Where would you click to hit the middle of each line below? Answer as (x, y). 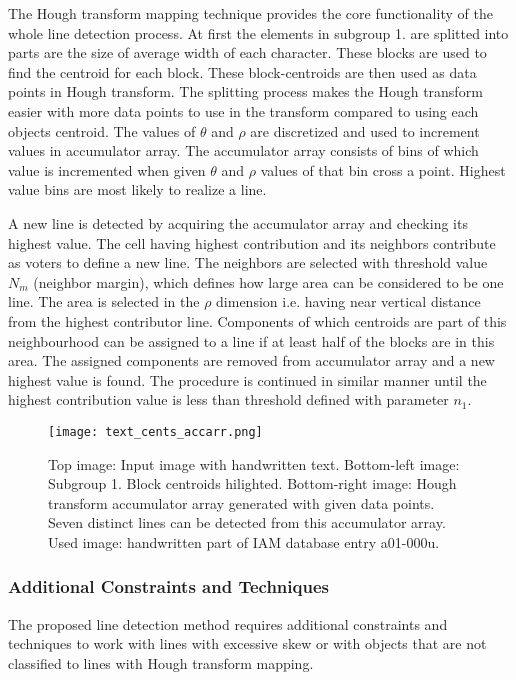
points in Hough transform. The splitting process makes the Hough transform (245, 91)
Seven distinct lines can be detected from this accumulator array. (247, 522)
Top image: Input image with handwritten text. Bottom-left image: (254, 463)
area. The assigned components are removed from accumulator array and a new (251, 360)
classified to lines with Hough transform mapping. (161, 662)
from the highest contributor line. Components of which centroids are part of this (257, 320)
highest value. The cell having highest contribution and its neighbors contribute (252, 242)
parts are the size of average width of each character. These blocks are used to (247, 52)
